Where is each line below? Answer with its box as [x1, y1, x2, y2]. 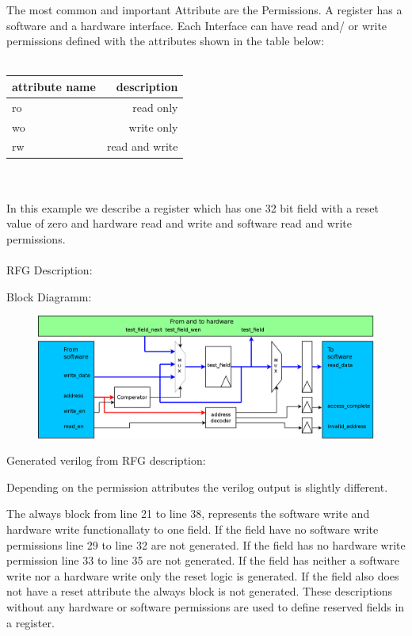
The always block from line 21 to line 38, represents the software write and [6, 505, 370, 522]
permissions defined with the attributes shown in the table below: [6, 33, 325, 49]
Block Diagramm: [6, 288, 92, 305]
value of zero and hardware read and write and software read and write [6, 215, 352, 232]
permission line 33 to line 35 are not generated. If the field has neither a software [6, 552, 399, 569]
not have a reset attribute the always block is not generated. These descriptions [6, 583, 393, 600]
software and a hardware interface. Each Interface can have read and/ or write [6, 17, 387, 33]
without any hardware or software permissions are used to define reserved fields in [6, 599, 405, 615]
